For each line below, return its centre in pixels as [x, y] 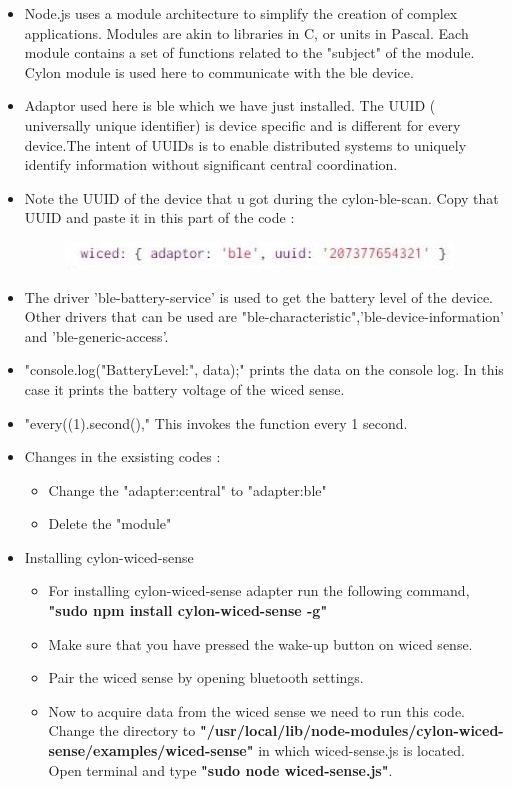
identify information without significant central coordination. [211, 164]
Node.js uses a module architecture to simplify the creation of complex [241, 13]
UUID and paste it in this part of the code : [159, 217]
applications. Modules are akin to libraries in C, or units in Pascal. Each [246, 32]
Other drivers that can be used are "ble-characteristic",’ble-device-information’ [264, 316]
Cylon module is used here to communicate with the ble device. [219, 71]
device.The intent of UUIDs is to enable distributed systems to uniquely [245, 144]
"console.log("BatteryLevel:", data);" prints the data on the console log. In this [264, 369]
